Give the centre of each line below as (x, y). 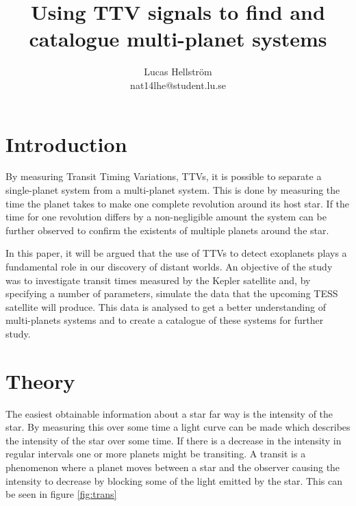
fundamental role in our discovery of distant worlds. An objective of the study (169, 266)
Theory (40, 380)
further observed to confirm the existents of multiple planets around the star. (167, 230)
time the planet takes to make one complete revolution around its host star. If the (178, 203)
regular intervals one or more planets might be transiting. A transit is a (156, 454)
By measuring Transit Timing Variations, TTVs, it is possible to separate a (164, 176)
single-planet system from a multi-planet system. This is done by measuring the (173, 190)
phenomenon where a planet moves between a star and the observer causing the (173, 467)
